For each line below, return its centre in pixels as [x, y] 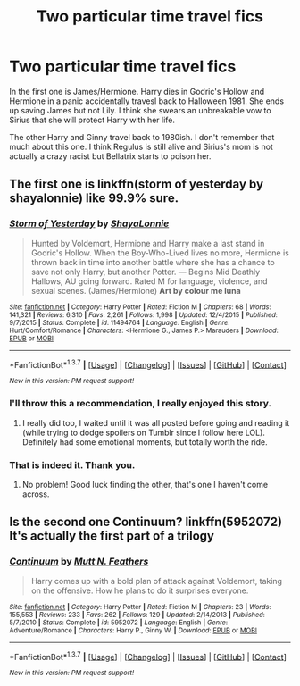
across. [36, 494]
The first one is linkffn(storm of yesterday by [137, 184]
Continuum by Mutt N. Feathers [79, 562]
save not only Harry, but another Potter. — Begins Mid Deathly [146, 272]
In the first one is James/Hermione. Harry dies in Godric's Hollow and [137, 91]
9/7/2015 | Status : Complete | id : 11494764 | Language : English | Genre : [120, 322]
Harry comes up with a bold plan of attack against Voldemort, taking [157, 581]
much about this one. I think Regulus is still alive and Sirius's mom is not [142, 146]
